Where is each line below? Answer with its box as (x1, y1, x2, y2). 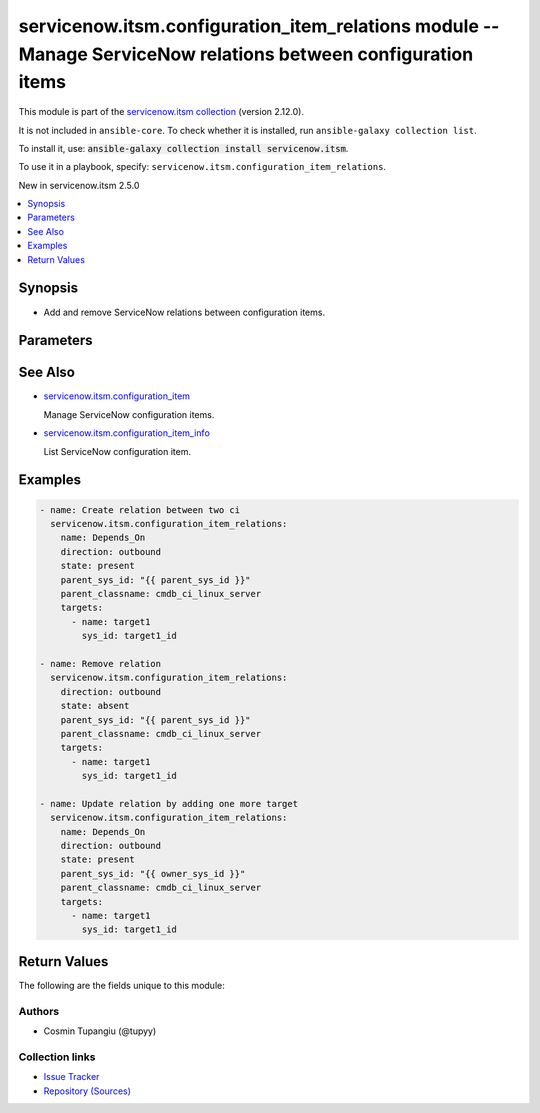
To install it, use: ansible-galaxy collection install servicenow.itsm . (18, 142, 349, 154)
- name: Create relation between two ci (39, 504, 240, 515)
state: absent (60, 700, 130, 712)
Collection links (18, 1050, 96, 1064)
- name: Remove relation (39, 658, 162, 669)
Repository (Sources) (43, 1085, 132, 1097)
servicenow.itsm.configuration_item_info (43, 427, 210, 439)
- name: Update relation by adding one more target (39, 798, 299, 809)
